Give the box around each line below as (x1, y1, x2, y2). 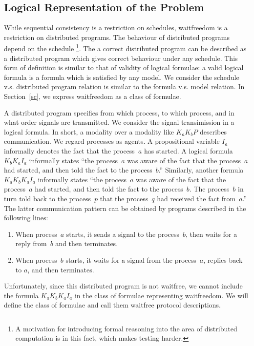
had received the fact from (157, 193, 236, 203)
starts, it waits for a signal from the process (65, 254, 196, 265)
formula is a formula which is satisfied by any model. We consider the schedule (4, 72, 239, 82)
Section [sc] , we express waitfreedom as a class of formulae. (4, 91, 181, 101)
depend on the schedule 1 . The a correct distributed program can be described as (4, 42, 247, 54)
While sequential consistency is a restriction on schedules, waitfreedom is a (4, 22, 228, 33)
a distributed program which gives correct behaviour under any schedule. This (4, 53, 238, 63)
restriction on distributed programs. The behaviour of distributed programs (4, 32, 230, 42)
